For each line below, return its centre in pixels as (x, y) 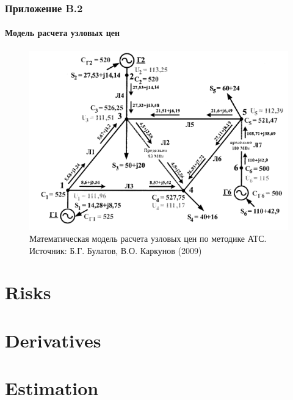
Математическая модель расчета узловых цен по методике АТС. (148, 238)
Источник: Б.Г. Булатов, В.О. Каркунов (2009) (116, 250)
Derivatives (53, 340)
